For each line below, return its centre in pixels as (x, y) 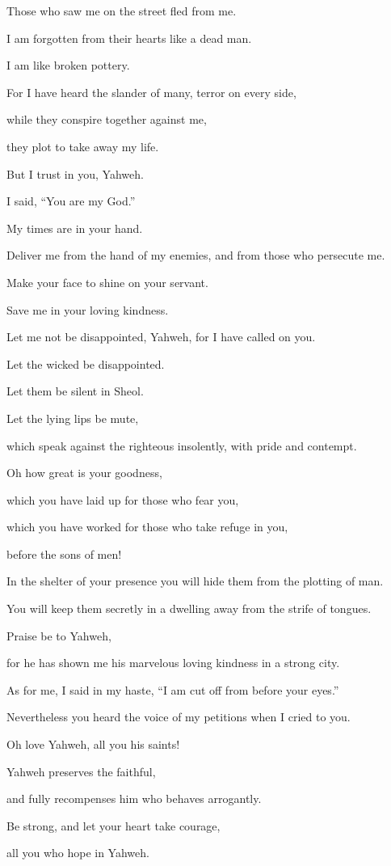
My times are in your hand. (75, 228)
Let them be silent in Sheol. (75, 391)
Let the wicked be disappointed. (86, 363)
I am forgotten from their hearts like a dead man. (129, 38)
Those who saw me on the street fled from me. (122, 11)
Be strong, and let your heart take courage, (114, 825)
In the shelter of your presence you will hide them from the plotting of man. (195, 581)
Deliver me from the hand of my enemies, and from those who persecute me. (196, 255)
